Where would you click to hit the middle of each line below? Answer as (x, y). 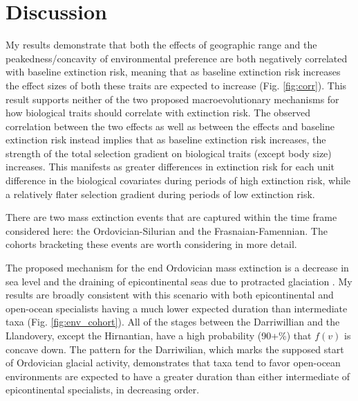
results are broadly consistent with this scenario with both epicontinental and (170, 295)
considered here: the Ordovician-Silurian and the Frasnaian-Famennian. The (167, 230)
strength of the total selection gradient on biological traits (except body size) (169, 153)
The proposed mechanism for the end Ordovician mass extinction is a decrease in (177, 268)
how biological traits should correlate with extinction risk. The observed (158, 113)
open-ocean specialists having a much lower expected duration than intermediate (177, 308)
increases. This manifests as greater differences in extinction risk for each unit (170, 167)
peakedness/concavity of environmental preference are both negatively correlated (177, 58)
